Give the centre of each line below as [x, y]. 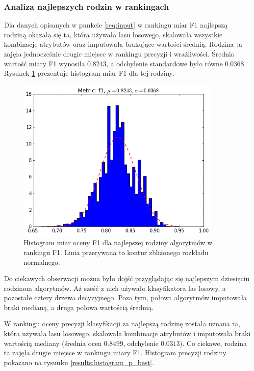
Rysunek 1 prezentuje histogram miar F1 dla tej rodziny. [89, 73]
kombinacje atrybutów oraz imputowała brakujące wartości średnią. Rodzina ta [123, 44]
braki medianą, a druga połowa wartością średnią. [79, 307]
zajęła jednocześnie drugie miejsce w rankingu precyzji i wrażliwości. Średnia [119, 54]
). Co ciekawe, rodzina [213, 343]
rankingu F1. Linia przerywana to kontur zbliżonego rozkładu [116, 252]
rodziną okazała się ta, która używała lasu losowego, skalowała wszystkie [113, 34]
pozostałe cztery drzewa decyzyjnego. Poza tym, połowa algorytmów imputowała [126, 298]
